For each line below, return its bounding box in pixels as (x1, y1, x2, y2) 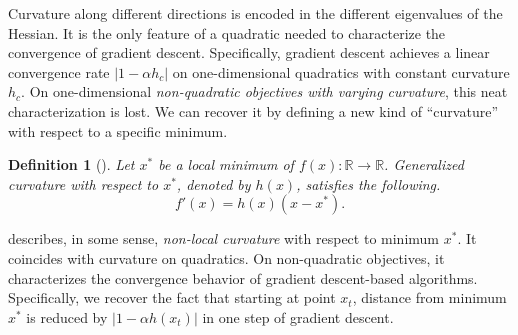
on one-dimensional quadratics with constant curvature (172, 61, 510, 82)
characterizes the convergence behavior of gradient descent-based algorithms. (8, 267, 478, 288)
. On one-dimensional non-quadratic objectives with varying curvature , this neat (21, 81, 508, 102)
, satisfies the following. (296, 173, 441, 194)
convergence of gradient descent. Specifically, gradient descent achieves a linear (8, 42, 490, 63)
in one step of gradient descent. (202, 306, 394, 327)
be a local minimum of (158, 154, 294, 175)
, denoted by (176, 173, 251, 194)
